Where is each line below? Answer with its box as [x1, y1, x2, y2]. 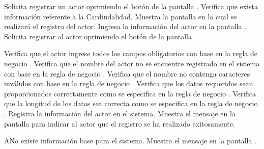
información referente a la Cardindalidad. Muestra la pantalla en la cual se [4, 11, 237, 21]
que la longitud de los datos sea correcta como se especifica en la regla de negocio [4, 98, 258, 109]
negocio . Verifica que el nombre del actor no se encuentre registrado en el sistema [4, 58, 260, 68]
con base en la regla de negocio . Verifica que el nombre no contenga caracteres [4, 68, 250, 79]
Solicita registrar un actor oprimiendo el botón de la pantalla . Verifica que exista [4, 1, 258, 11]
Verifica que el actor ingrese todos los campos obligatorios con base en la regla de [4, 48, 257, 59]
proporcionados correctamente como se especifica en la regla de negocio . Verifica [4, 88, 256, 98]
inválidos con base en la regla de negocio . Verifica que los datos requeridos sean [4, 78, 253, 89]
